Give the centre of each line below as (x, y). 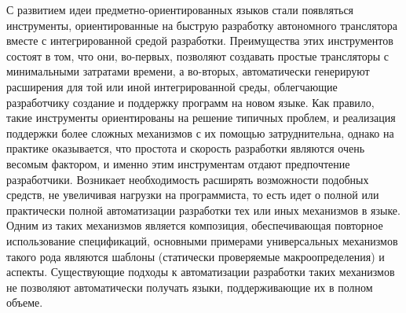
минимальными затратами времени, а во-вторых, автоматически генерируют (188, 71)
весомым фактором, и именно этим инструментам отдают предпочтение (178, 163)
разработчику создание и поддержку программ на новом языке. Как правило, (190, 102)
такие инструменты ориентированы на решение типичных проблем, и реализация (201, 118)
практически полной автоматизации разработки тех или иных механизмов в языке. (203, 210)
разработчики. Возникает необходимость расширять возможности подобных (188, 179)
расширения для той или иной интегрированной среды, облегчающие (172, 86)
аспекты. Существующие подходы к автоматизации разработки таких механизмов (201, 272)
